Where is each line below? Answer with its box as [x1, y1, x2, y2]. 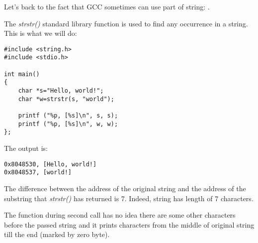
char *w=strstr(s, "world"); [18, 95, 114, 103]
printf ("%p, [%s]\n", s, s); [18, 112, 118, 120]
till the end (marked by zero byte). [4, 229, 110, 240]
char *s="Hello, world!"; [18, 87, 104, 95]
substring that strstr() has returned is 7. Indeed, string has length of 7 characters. [4, 193, 254, 203]
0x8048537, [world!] [4, 169, 72, 176]
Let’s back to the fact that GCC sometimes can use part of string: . [4, 1, 210, 11]
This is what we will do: [4, 28, 77, 38]
